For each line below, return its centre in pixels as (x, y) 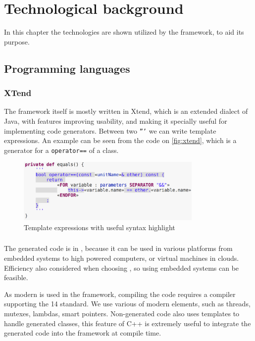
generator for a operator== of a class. (61, 150)
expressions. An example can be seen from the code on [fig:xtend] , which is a (120, 140)
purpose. (17, 41)
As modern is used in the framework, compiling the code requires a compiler (120, 294)
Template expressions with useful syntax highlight (100, 227)
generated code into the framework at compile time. (83, 333)
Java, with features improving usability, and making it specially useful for (116, 121)
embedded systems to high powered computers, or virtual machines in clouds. (122, 258)
